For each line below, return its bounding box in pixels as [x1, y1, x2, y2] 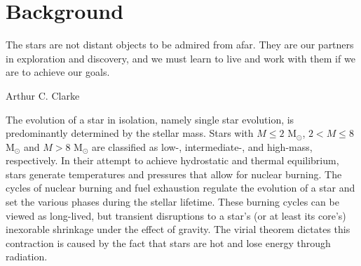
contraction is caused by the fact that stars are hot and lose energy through [6, 235, 331, 250]
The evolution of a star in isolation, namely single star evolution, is [6, 112, 294, 126]
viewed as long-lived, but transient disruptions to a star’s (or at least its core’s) [6, 208, 346, 222]
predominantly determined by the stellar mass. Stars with [6, 126, 254, 140]
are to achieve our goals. [6, 65, 110, 79]
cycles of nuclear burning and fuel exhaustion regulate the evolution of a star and [6, 180, 355, 195]
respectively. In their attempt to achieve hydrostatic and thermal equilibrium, [6, 153, 339, 168]
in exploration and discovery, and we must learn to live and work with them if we [6, 51, 355, 65]
